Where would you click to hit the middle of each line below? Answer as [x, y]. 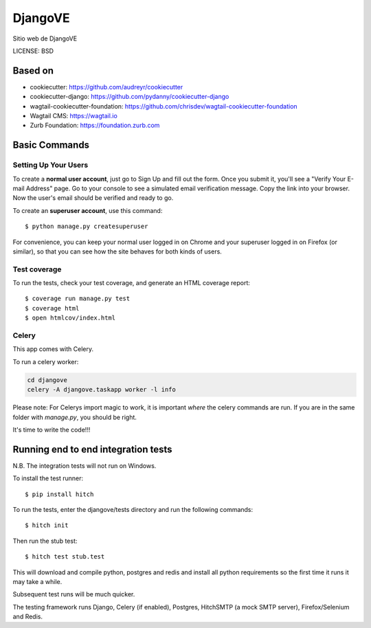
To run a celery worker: [46, 361]
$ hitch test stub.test [65, 557]
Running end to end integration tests [92, 449]
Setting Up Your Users [50, 165]
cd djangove [47, 380]
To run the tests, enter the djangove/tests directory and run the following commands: [133, 509]
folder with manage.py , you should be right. [75, 417]
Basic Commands [51, 145]
